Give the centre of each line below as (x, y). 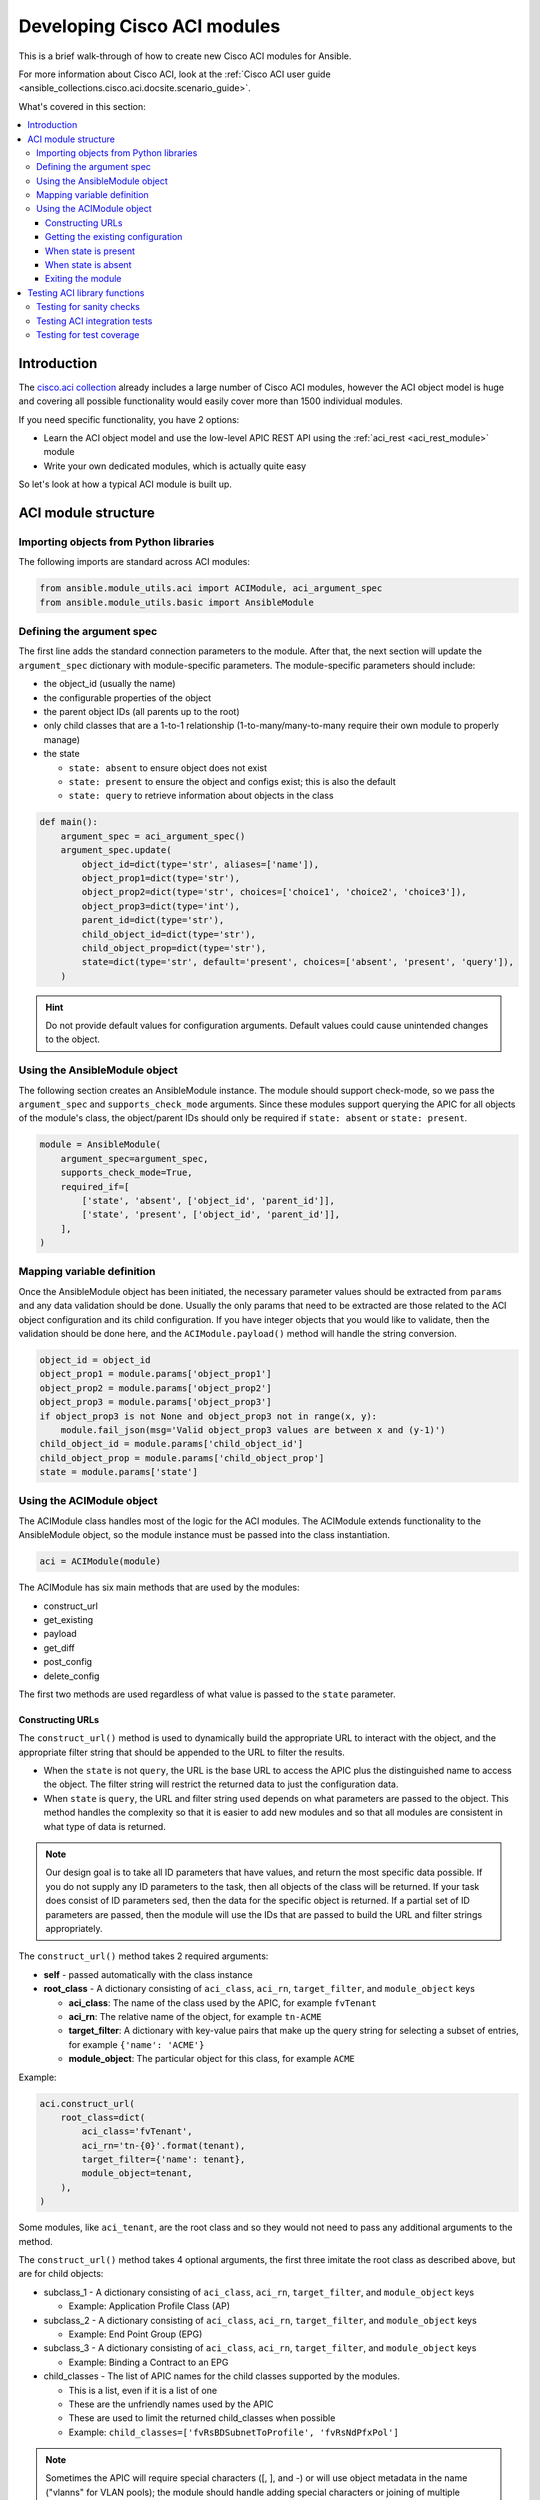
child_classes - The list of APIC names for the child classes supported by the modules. (221, 2376)
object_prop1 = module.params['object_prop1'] (155, 1374)
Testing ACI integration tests (94, 321)
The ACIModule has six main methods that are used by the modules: (159, 1587)
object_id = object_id (95, 1359)
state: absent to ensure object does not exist (168, 767)
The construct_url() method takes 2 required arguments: (143, 1956)
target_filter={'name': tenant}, (163, 2159)
